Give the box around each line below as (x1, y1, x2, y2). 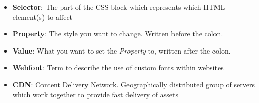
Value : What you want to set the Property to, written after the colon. (12, 45, 231, 56)
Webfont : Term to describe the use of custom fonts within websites (12, 62, 224, 73)
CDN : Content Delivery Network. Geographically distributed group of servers (12, 79, 255, 89)
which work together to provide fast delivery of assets (12, 89, 178, 99)
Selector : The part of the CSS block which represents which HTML (12, 2, 225, 12)
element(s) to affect (12, 11, 73, 22)
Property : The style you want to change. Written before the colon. (12, 28, 223, 39)
